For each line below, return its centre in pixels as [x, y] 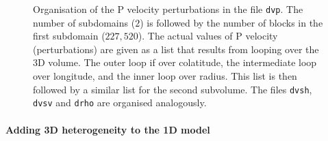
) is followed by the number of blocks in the [231, 22]
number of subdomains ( [84, 22]
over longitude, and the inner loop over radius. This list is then [165, 76]
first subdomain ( [69, 36]
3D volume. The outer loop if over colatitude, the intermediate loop [175, 62]
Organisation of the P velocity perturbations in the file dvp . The [168, 9]
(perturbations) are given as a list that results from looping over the [176, 49]
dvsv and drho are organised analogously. [120, 103]
